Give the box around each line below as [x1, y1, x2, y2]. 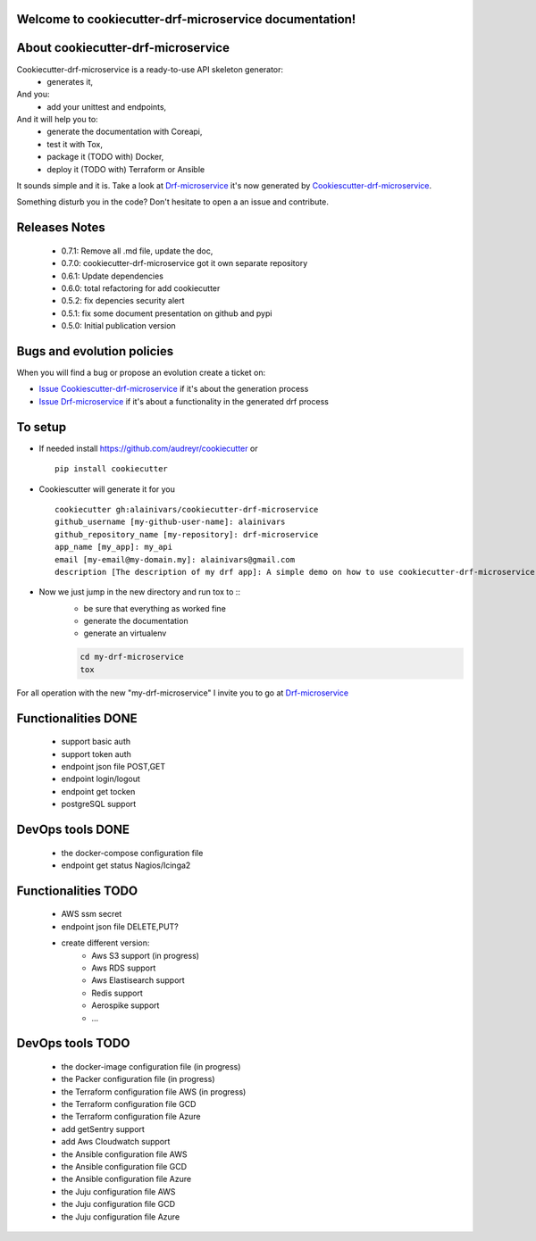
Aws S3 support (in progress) [91, 950, 200, 961]
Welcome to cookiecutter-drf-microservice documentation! [16, 12, 356, 27]
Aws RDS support [91, 962, 156, 973]
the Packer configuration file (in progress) [61, 1074, 215, 1085]
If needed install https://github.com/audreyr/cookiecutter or [38, 443, 258, 454]
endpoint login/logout [61, 773, 140, 785]
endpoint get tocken [61, 786, 136, 796]
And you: [16, 89, 50, 100]
